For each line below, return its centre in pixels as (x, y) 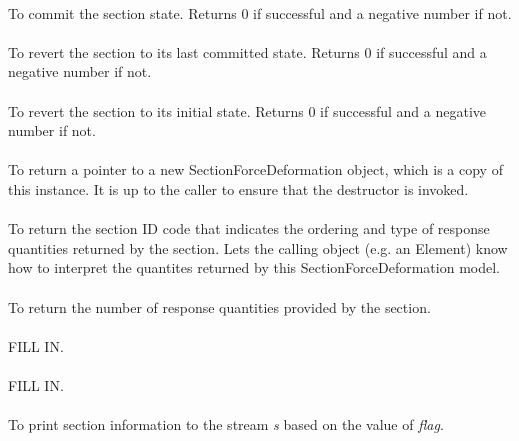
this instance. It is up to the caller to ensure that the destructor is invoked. (238, 188)
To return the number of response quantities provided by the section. (219, 306)
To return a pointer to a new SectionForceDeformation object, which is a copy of (255, 169)
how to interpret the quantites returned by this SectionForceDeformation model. (254, 267)
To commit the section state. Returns (122, 12)
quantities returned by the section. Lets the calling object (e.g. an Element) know (258, 247)
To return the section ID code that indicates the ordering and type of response (249, 228)
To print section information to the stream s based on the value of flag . (226, 424)
